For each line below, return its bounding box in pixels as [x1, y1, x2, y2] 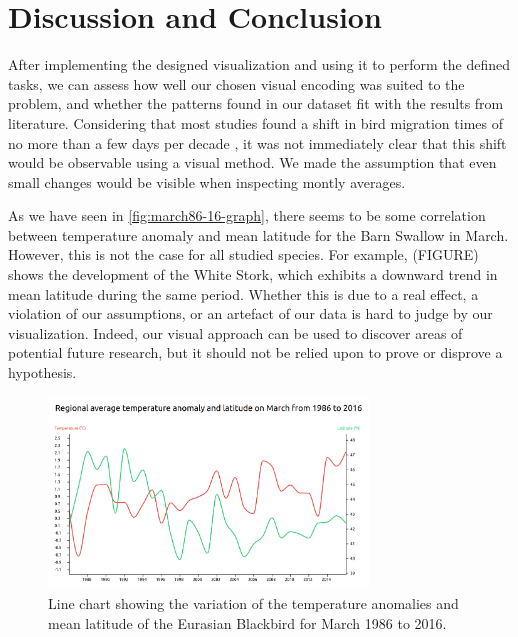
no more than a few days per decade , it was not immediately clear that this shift [8, 132, 507, 153]
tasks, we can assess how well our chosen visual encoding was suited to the [8, 73, 465, 94]
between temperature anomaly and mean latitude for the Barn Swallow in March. [8, 224, 509, 245]
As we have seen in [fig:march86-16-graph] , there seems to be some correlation [8, 205, 486, 226]
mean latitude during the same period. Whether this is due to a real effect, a [8, 283, 479, 304]
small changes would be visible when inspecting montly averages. [8, 171, 406, 192]
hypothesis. [8, 362, 77, 383]
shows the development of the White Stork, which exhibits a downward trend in [8, 264, 498, 285]
